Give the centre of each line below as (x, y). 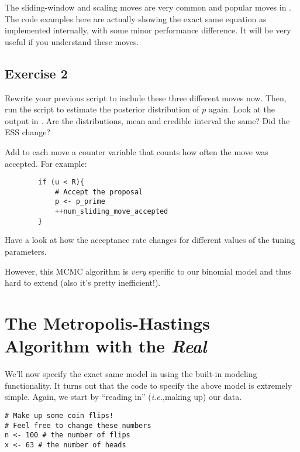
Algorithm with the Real (106, 346)
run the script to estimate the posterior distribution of (102, 109)
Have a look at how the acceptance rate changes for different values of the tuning (150, 240)
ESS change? (27, 132)
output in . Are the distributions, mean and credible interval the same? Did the (147, 120)
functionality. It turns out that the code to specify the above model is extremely (149, 385)
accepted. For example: (46, 163)
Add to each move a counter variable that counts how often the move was (137, 151)
